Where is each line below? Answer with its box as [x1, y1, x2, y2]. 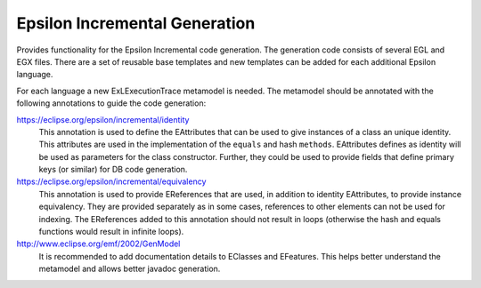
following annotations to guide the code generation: [16, 98, 207, 108]
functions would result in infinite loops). [38, 227, 184, 237]
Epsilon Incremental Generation [16, 13, 256, 33]
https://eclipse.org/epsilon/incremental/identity [16, 114, 190, 124]
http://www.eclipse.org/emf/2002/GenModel [16, 238, 181, 249]
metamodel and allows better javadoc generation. [38, 263, 221, 275]
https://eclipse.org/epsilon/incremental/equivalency [16, 176, 207, 187]
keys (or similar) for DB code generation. [38, 164, 188, 175]
